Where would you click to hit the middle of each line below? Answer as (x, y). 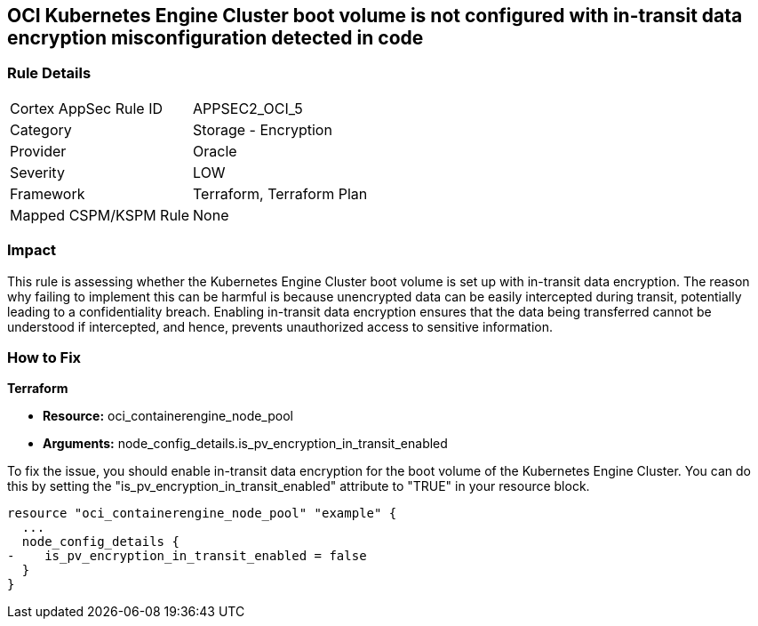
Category (41, 129)
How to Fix (44, 357)
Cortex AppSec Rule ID (87, 108)
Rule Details (49, 73)
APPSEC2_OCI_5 (248, 108)
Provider (38, 151)
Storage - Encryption (263, 129)
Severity (37, 172)
